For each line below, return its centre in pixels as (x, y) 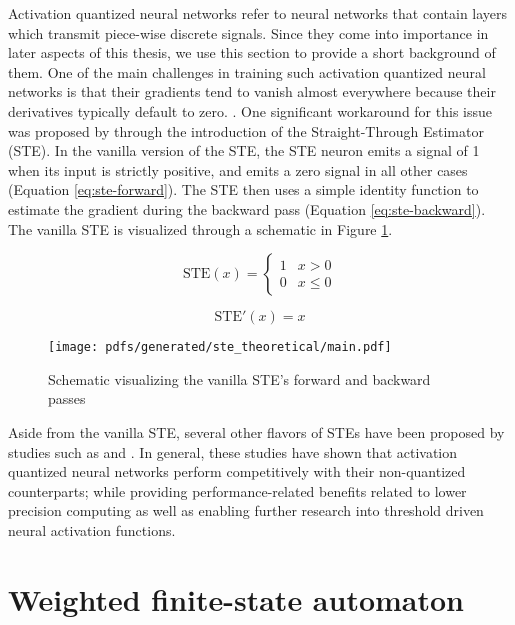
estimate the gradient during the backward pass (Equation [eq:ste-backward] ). (247, 208)
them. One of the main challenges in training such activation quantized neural (247, 71)
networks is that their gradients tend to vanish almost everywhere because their (252, 91)
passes (67, 398)
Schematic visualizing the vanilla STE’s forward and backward (239, 378)
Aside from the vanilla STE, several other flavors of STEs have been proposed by (256, 431)
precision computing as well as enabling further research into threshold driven (246, 510)
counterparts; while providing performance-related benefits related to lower (237, 490)
